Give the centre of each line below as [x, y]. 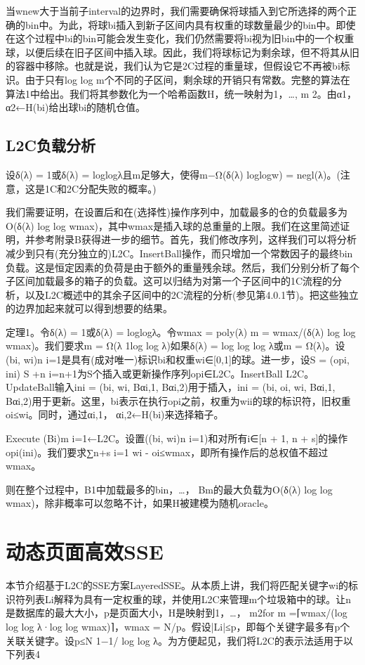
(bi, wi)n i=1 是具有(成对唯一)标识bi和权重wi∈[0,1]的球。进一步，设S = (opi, [178, 360]
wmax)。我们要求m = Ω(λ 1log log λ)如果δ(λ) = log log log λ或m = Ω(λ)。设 [175, 346]
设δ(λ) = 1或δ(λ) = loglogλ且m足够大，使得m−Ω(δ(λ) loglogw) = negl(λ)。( [173, 174]
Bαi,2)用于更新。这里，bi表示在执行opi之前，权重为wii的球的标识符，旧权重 [178, 400]
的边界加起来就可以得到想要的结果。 [89, 308]
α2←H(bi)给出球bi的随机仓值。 [76, 107]
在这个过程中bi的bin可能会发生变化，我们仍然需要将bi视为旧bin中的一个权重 [180, 38]
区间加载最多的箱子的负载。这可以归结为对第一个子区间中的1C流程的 [174, 281]
